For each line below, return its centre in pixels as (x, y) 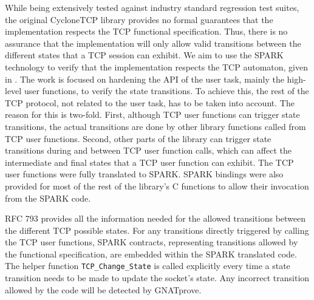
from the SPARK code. (48, 198)
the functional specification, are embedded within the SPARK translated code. (151, 254)
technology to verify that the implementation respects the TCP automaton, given (156, 66)
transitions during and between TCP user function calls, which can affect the (148, 150)
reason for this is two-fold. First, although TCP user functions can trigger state (152, 114)
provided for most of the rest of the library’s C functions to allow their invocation (157, 186)
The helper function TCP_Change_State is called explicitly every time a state (148, 266)
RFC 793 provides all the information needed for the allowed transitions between (155, 218)
